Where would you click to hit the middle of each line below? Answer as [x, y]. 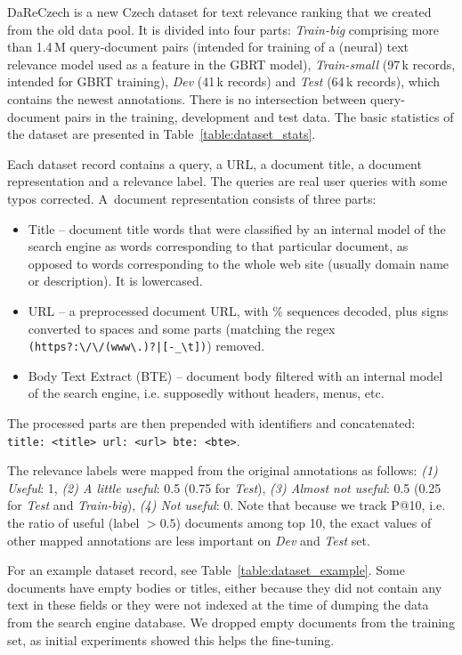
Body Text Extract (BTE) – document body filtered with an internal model [235, 375]
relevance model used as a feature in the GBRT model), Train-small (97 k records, [231, 64]
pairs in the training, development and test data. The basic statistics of [259, 116]
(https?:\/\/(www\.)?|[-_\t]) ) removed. [146, 346]
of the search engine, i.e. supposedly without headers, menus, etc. [206, 393]
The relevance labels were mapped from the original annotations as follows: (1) [223, 470]
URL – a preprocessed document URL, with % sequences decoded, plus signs [238, 310]
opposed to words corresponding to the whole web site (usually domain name [239, 263]
